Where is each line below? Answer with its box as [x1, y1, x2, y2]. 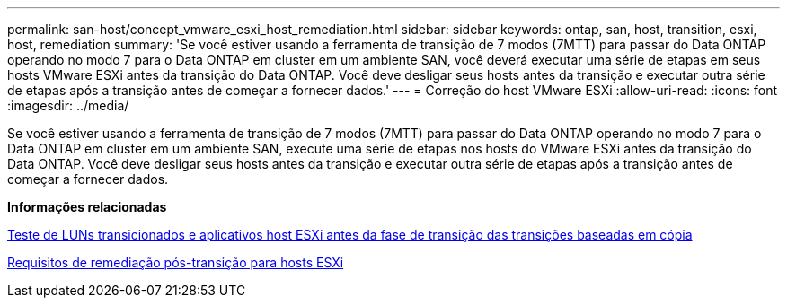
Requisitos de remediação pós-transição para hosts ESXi [7, 255, 344, 270]
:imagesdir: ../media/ [7, 98, 129, 113]
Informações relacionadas [7, 199, 167, 214]
